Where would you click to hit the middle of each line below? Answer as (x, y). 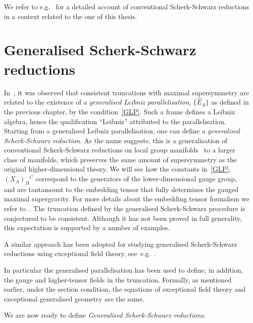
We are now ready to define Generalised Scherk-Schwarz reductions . (105, 315)
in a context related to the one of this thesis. (70, 16)
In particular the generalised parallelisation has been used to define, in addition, (124, 270)
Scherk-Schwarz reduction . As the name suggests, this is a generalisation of (116, 140)
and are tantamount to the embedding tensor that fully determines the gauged (121, 189)
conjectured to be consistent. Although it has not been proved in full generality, (123, 218)
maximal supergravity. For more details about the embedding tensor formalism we (127, 199)
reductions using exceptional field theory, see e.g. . (80, 253)
